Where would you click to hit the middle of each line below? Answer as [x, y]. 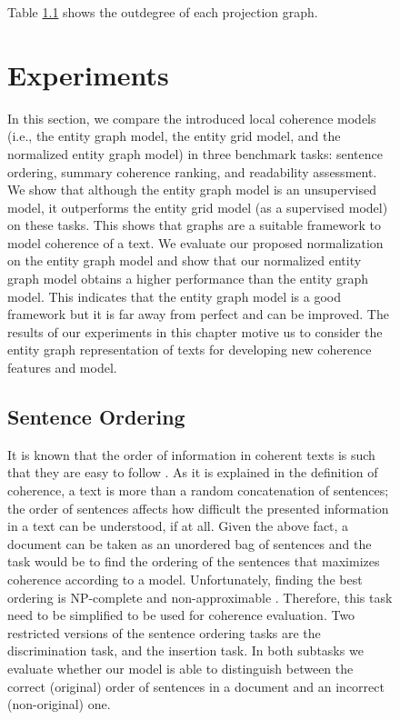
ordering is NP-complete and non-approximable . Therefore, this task [200, 597]
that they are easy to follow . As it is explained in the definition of [193, 472]
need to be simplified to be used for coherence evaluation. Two [181, 615]
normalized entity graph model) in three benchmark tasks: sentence [195, 153]
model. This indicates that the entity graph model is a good [174, 296]
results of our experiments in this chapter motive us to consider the [195, 331]
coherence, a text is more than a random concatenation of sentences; [198, 490]
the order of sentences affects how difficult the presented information [198, 508]
